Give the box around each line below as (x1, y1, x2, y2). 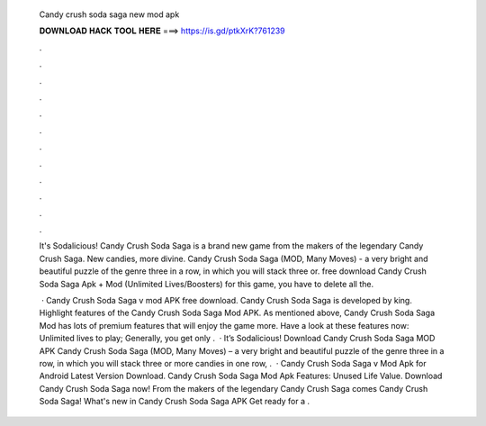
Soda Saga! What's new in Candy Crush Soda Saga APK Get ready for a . (39, 396, 310, 407)
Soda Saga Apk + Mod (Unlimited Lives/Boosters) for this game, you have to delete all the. (39, 278, 373, 289)
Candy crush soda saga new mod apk (39, 9, 180, 20)
